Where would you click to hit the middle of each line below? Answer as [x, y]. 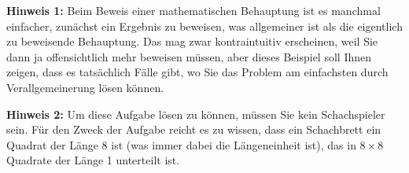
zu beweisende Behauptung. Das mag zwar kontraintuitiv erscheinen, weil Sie [192, 41]
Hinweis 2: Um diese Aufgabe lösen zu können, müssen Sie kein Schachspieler [196, 114]
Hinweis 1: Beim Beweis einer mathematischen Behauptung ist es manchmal [193, 10]
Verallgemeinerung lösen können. [85, 87]
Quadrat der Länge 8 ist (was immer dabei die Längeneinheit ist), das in [181, 144]
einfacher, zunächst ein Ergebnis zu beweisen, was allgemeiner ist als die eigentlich [204, 26]
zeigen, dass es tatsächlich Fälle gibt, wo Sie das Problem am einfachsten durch [197, 72]
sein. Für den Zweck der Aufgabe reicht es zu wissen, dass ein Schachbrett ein [194, 129]
